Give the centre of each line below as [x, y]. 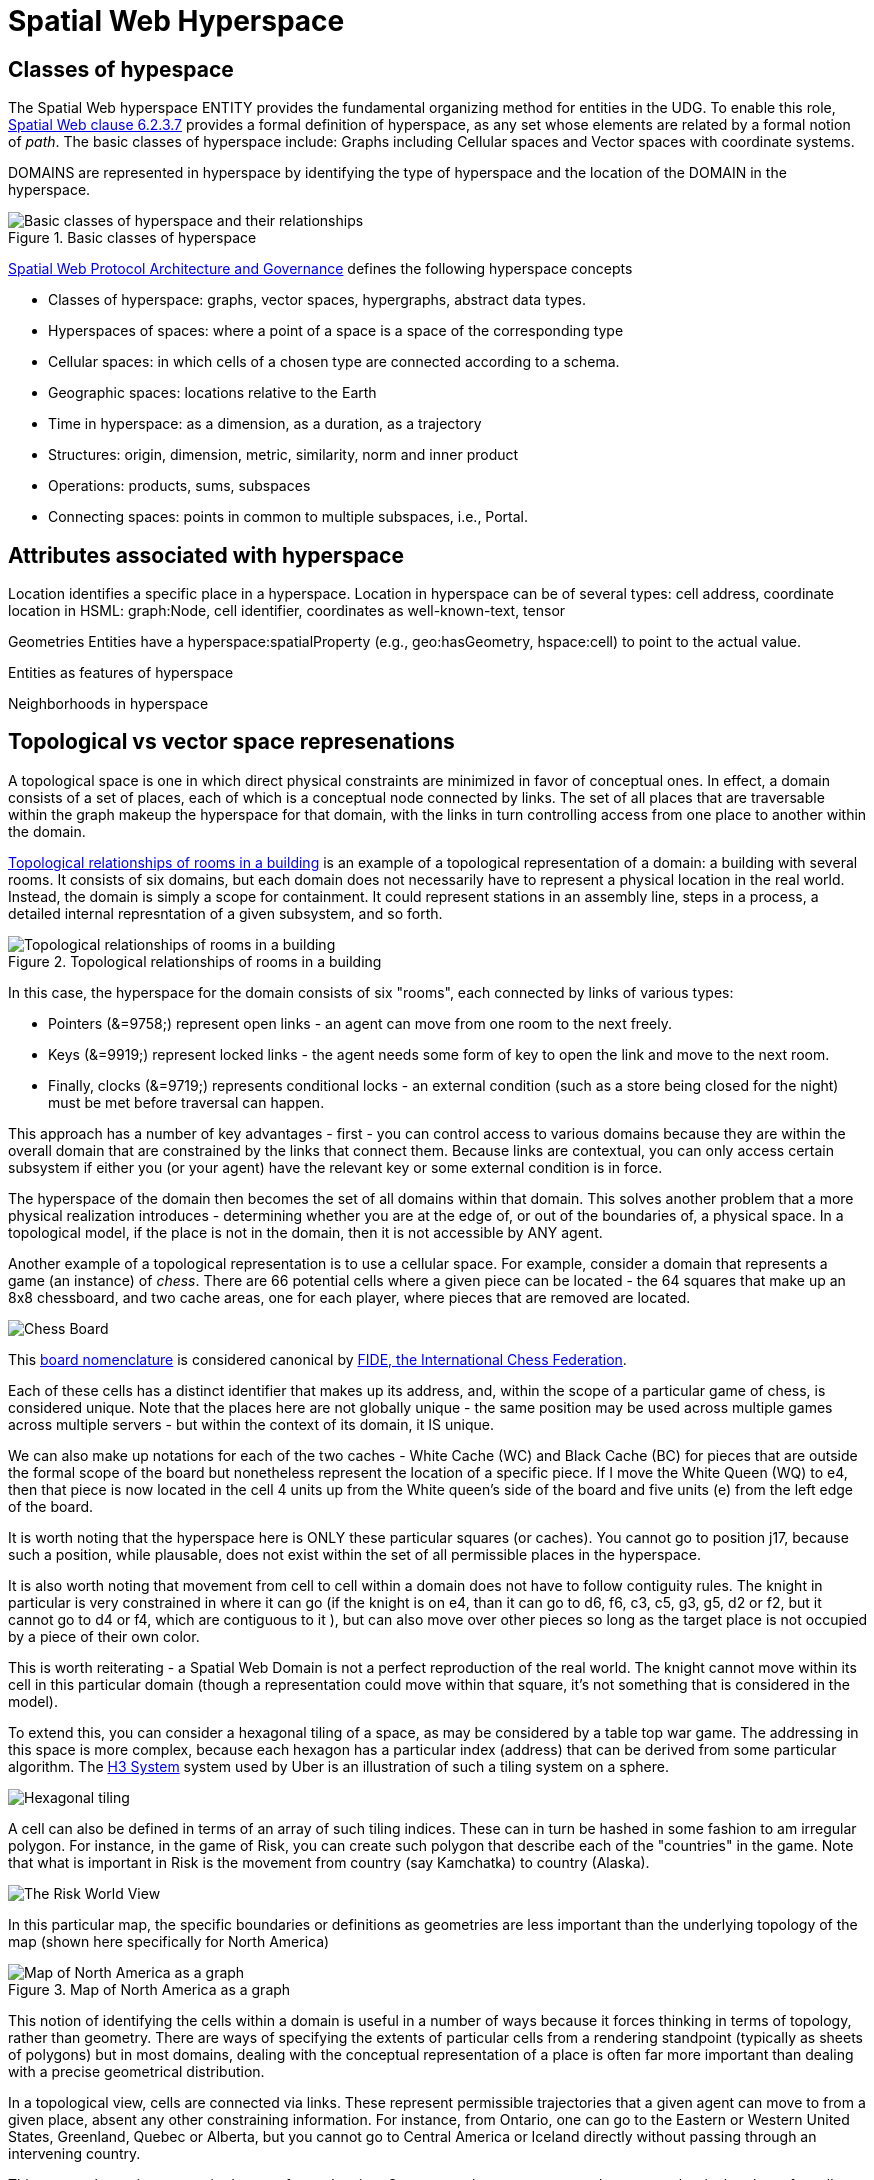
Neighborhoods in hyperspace [108, 704]
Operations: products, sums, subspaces [179, 486]
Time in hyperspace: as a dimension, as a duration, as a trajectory [265, 424]
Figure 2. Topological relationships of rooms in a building [195, 961]
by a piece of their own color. [104, 1636]
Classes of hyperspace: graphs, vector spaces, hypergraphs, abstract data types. [317, 300]
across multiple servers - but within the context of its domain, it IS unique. [251, 1424]
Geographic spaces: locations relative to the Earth [212, 393]
